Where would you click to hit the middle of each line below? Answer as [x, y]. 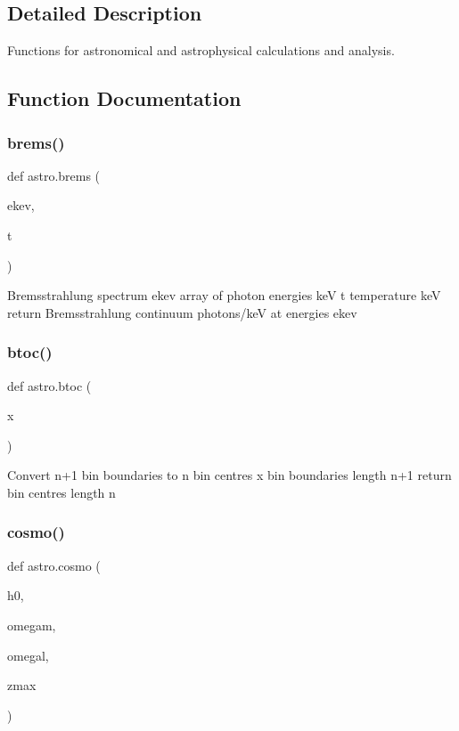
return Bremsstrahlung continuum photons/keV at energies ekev [182, 312]
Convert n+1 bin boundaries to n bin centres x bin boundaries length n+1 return [229, 475]
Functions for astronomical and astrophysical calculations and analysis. [201, 50]
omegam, [32, 625]
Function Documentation [124, 98]
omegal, [28, 655]
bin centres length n [61, 492]
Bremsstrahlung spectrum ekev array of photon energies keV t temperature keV [224, 295]
